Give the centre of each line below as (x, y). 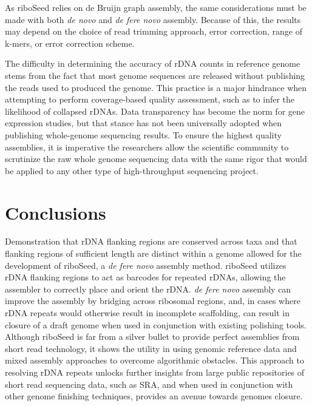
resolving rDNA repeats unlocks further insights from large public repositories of (155, 372)
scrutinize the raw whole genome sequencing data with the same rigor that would (156, 159)
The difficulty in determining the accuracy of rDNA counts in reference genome (153, 63)
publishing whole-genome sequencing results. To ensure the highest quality (143, 134)
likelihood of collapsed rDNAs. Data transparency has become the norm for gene (155, 111)
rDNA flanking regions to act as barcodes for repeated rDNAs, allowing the (145, 277)
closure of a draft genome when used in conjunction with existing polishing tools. (156, 324)
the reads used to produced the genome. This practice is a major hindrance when (156, 87)
